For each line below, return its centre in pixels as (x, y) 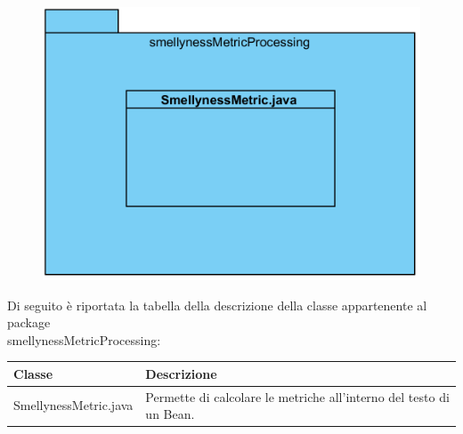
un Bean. (170, 414)
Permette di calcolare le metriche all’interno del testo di (297, 396)
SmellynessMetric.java (73, 405)
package (29, 322)
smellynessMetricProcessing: (84, 339)
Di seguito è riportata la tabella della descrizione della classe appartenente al (217, 305)
